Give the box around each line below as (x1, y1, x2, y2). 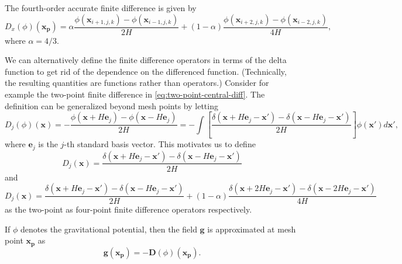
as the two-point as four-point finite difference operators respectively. (5, 203, 252, 216)
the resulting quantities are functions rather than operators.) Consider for (5, 77, 269, 89)
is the (38, 138, 58, 150)
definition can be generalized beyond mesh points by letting (5, 99, 218, 112)
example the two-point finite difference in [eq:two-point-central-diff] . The (5, 88, 265, 100)
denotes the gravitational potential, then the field (20, 223, 197, 235)
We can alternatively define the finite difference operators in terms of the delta (5, 54, 287, 66)
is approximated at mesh (207, 223, 296, 235)
